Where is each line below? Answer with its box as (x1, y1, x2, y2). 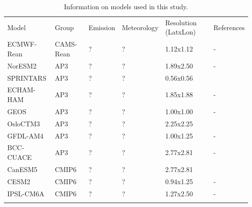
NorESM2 (7, 60, 37, 70)
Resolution (165, 17, 197, 27)
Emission (88, 22, 115, 32)
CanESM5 (7, 164, 38, 174)
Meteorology (122, 22, 158, 32)
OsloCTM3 (7, 118, 40, 128)
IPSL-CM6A (7, 188, 45, 198)
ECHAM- (7, 85, 36, 95)
